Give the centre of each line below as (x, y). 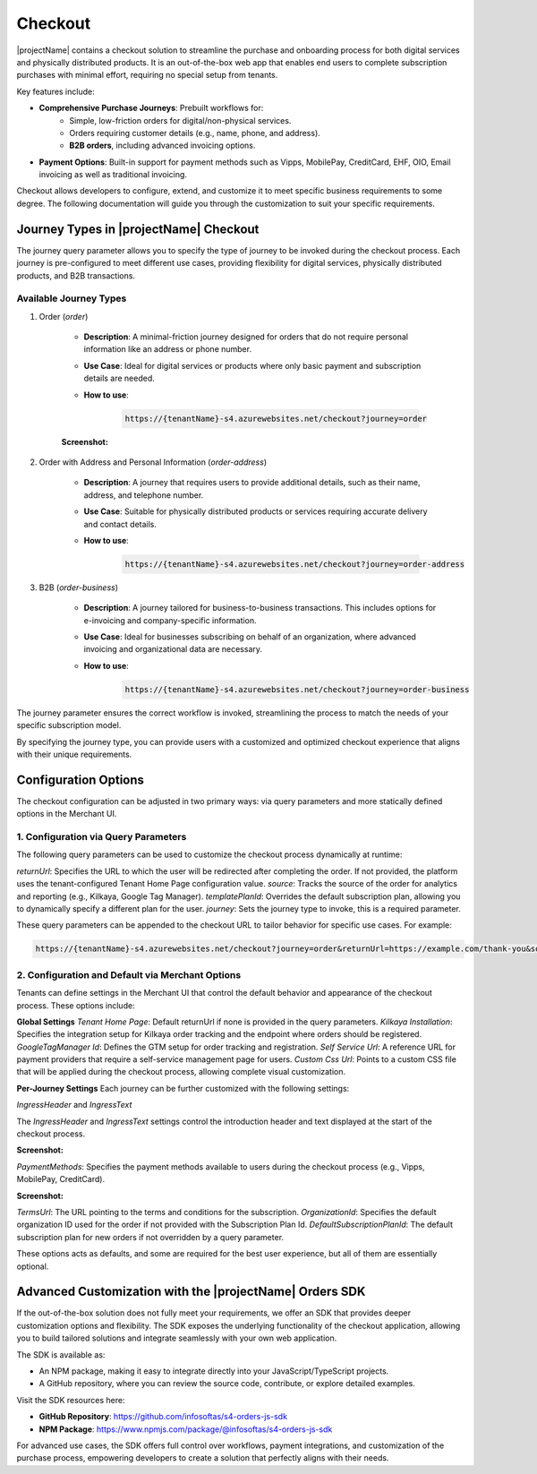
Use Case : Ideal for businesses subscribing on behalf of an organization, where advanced (250, 637)
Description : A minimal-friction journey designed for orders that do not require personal (246, 337)
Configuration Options (81, 780)
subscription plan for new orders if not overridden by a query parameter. (150, 1237)
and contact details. (120, 524)
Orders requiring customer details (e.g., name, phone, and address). (195, 133)
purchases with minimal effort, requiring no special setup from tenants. (147, 75)
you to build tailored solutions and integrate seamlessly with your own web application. (177, 1338)
